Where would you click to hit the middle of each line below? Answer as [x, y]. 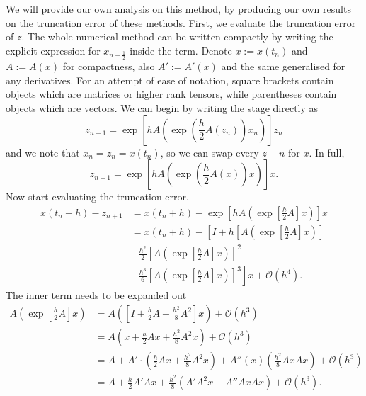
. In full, [327, 152]
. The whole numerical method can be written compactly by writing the [177, 36]
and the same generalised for [283, 66]
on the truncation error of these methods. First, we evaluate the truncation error [181, 22]
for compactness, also [109, 66]
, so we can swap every [210, 152]
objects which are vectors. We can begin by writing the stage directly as [162, 107]
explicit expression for [53, 50]
